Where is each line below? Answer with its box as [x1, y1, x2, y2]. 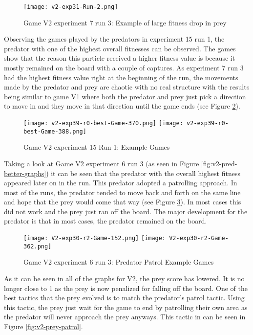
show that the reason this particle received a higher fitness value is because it [4, 53, 235, 63]
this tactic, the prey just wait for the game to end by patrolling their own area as [4, 302, 248, 312]
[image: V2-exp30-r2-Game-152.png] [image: [23, 235, 166, 242]
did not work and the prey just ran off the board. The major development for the [4, 206, 248, 216]
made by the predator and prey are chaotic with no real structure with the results [4, 82, 250, 92]
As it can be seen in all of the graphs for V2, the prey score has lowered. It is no [4, 273, 245, 283]
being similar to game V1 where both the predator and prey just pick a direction [4, 91, 246, 101]
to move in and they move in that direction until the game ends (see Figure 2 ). [4, 101, 240, 111]
